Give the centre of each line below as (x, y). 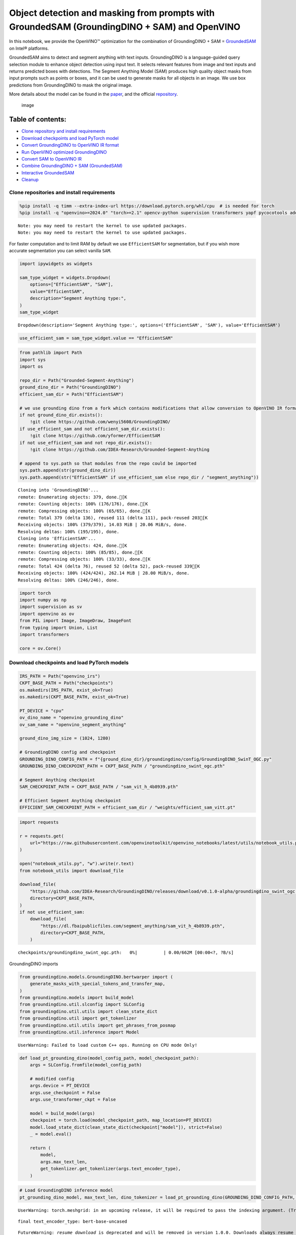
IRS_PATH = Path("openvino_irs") (60, 676)
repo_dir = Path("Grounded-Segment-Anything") (77, 381)
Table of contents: (38, 119)
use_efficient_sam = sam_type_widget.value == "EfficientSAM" (96, 338)
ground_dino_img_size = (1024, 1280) (65, 738)
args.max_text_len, (64, 1162)
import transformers (44, 634)
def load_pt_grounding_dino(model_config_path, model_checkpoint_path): (109, 1058)
